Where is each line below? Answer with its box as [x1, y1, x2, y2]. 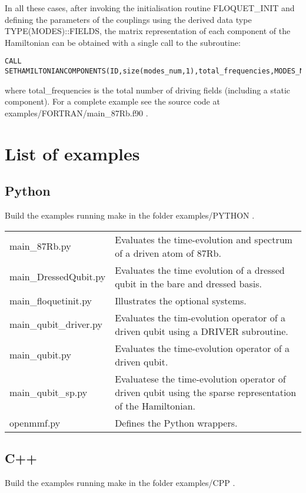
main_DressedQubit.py [9, 270, 106, 284]
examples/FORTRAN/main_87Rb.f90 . [5, 106, 148, 119]
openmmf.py [9, 415, 61, 430]
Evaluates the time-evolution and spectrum [115, 232, 292, 246]
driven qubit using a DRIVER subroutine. [115, 324, 288, 338]
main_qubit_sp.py [9, 385, 88, 399]
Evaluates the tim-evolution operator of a [115, 310, 285, 324]
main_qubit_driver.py [9, 317, 102, 331]
